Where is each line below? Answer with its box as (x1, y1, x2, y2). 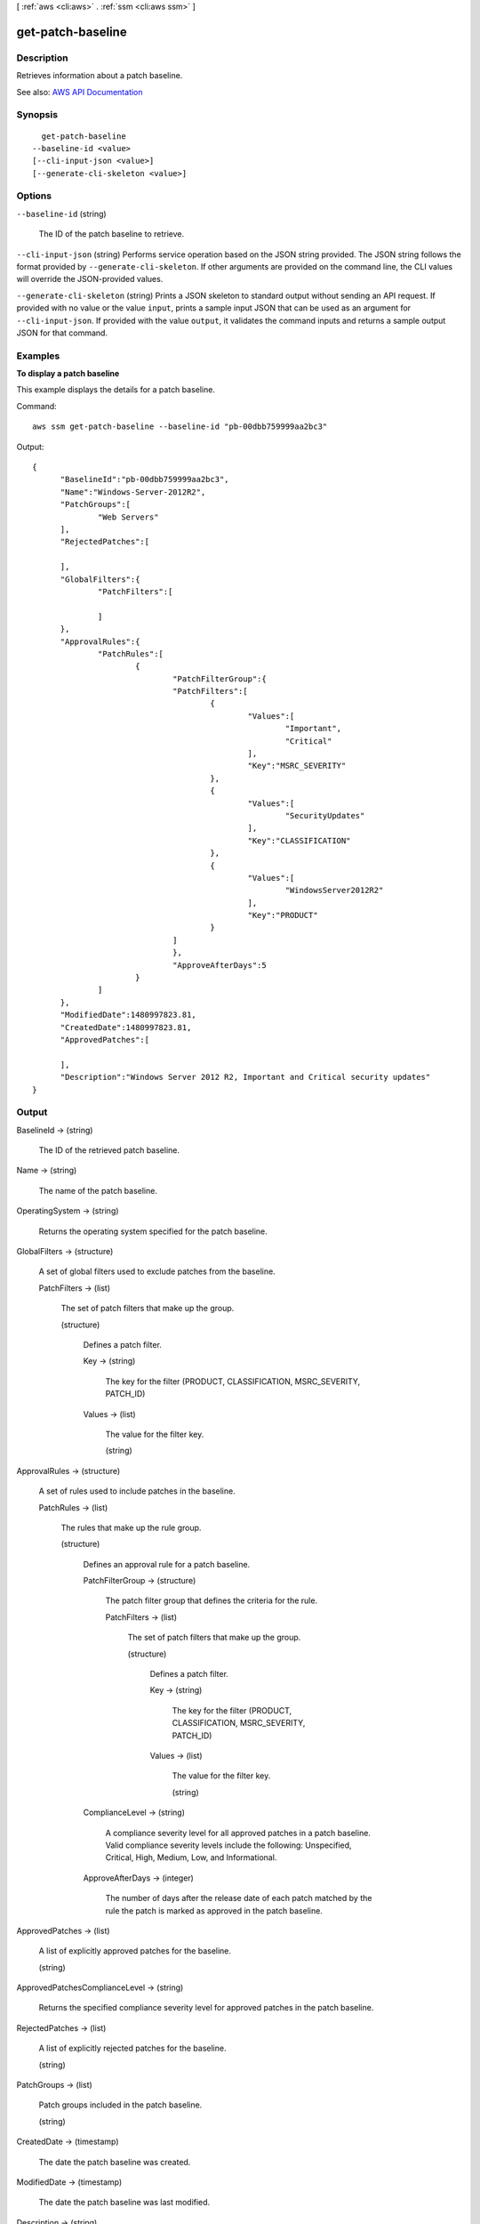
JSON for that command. (16, 327, 108, 338)
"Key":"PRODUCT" (247, 910, 319, 921)
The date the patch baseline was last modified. (38, 2197, 211, 2208)
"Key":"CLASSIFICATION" (247, 835, 351, 845)
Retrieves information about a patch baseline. (16, 70, 183, 81)
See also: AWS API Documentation (16, 86, 143, 97)
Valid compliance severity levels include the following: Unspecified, (105, 1840, 352, 1850)
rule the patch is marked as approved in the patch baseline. (105, 1905, 324, 1916)
